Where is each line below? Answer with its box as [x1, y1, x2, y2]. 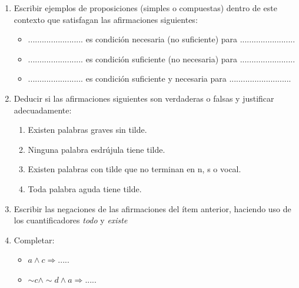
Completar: [14, 233, 55, 246]
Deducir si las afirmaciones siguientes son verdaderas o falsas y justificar [14, 92, 274, 104]
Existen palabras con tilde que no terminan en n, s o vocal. [28, 163, 241, 175]
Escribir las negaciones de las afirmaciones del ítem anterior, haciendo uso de [14, 202, 291, 215]
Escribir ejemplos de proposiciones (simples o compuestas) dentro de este [14, 2, 277, 14]
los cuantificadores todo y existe [14, 214, 128, 226]
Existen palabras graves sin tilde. [28, 123, 147, 136]
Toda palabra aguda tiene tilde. [28, 182, 142, 195]
